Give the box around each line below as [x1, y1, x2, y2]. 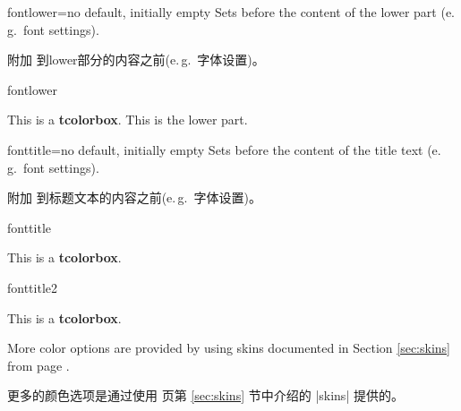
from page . [7, 355, 70, 374]
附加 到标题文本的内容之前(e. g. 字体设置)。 [7, 188, 261, 207]
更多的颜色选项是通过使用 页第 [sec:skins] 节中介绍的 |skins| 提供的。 [7, 386, 404, 405]
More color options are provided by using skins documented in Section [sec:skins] [7, 338, 450, 357]
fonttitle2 [7, 278, 58, 296]
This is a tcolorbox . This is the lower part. [7, 110, 248, 129]
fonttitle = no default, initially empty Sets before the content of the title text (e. [7, 140, 441, 158]
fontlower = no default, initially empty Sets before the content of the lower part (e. [7, 3, 455, 21]
